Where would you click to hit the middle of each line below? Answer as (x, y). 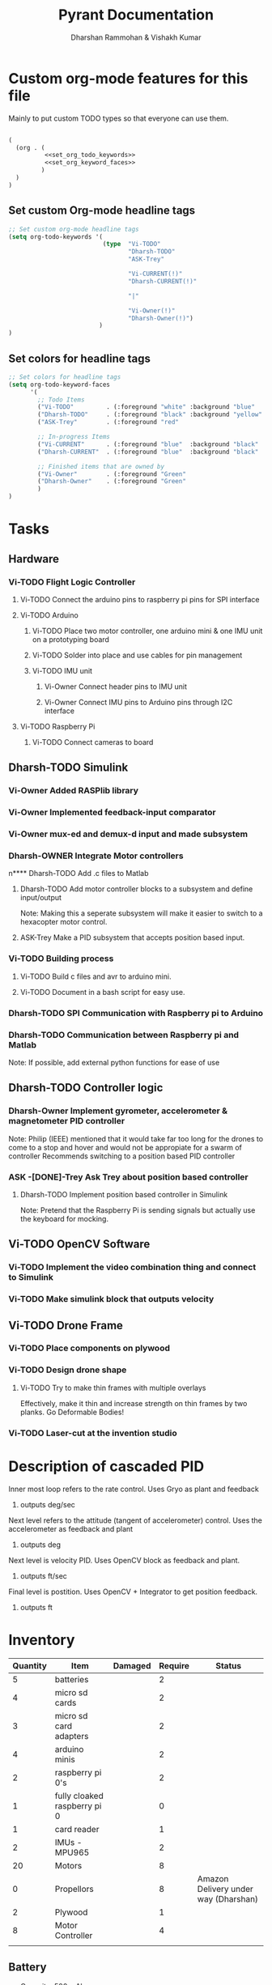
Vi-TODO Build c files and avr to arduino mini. (96, 976)
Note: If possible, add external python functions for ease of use (114, 1062)
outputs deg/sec (47, 1504)
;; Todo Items (61, 400)
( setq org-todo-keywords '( (56, 236)
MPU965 (72, 1852)
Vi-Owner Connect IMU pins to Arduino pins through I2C (138, 702)
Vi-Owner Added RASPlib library (74, 791)
